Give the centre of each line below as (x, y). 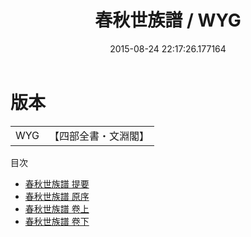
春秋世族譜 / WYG (168, 20)
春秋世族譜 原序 (57, 196)
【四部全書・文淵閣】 (99, 136)
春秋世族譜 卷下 (57, 221)
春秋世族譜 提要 (57, 183)
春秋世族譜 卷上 (57, 208)
